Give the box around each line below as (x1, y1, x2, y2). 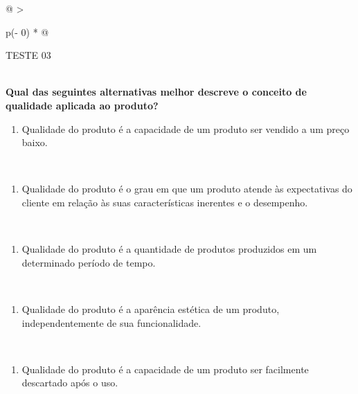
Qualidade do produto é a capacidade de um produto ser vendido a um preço (21, 121, 350, 136)
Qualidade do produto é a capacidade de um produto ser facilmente (21, 361, 309, 376)
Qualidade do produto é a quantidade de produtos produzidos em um (21, 242, 317, 256)
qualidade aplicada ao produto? (6, 98, 159, 112)
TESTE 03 (6, 48, 51, 62)
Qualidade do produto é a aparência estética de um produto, (21, 301, 280, 316)
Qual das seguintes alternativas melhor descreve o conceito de (6, 84, 307, 99)
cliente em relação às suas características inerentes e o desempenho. (21, 195, 308, 209)
